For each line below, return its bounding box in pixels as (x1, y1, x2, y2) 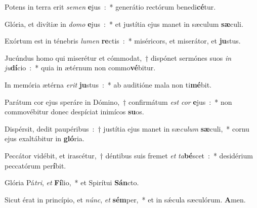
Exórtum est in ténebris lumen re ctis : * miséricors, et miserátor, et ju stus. (5, 35, 241, 46)
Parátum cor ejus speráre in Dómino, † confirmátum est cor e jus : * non (5, 96, 232, 107)
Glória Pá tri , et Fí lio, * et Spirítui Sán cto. (5, 177, 139, 188)
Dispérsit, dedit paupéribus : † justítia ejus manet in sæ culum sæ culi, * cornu (5, 123, 249, 134)
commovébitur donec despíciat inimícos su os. (5, 106, 144, 117)
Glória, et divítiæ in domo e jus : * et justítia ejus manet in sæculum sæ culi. (5, 18, 243, 29)
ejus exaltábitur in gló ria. (5, 133, 84, 144)
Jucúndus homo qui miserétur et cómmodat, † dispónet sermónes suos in (5, 52, 232, 63)
